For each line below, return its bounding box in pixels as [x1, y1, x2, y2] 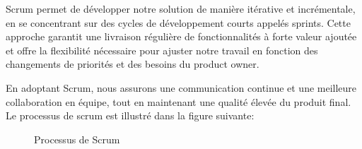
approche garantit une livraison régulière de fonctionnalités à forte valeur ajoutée [6, 29, 357, 44]
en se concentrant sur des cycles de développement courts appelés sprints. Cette [6, 15, 351, 30]
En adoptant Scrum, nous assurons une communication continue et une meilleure [6, 80, 357, 95]
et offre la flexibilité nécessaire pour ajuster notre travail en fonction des [6, 42, 318, 57]
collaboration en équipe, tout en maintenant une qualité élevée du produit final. [6, 94, 351, 109]
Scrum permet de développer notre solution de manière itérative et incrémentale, [6, 1, 356, 16]
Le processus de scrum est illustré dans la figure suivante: [6, 108, 255, 123]
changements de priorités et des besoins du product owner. [6, 56, 259, 71]
